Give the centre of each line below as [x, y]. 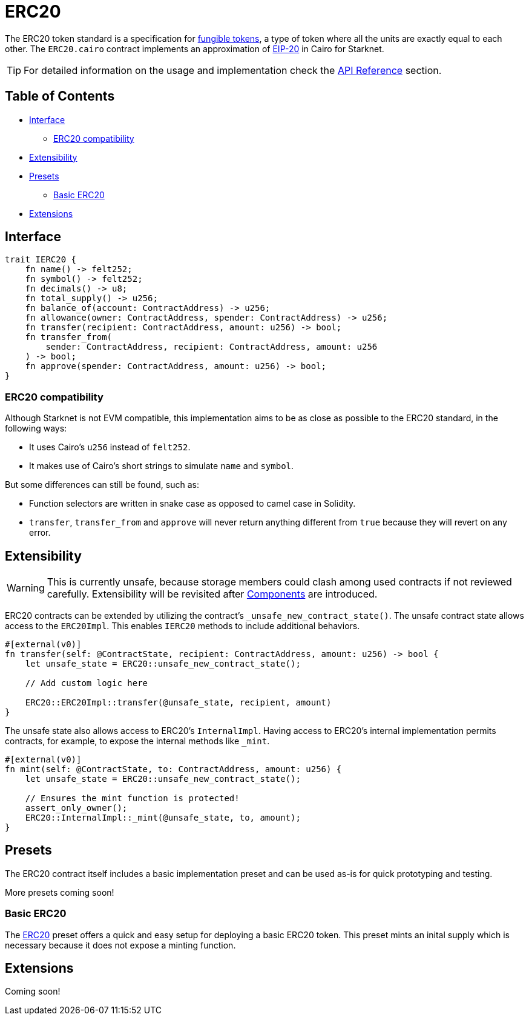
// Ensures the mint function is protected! [132, 798]
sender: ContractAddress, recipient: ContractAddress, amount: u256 [212, 347]
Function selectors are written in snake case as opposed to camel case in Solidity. [192, 504]
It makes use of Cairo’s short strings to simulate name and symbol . [162, 466]
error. [40, 533]
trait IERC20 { [41, 260]
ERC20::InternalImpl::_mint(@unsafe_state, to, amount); [163, 818]
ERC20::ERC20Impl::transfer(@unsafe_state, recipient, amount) [178, 703]
